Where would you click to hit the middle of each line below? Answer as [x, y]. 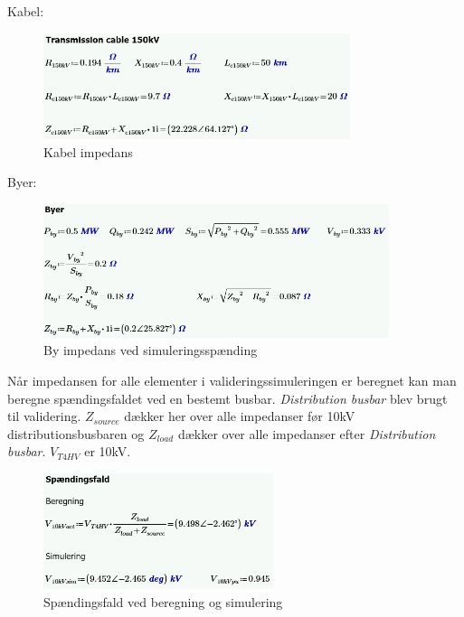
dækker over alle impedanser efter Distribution [307, 433]
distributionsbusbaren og [76, 433]
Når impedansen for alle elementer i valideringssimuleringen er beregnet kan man [232, 381]
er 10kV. [108, 451]
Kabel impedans [88, 151]
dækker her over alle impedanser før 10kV [240, 416]
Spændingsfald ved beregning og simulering [163, 601]
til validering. [44, 416]
